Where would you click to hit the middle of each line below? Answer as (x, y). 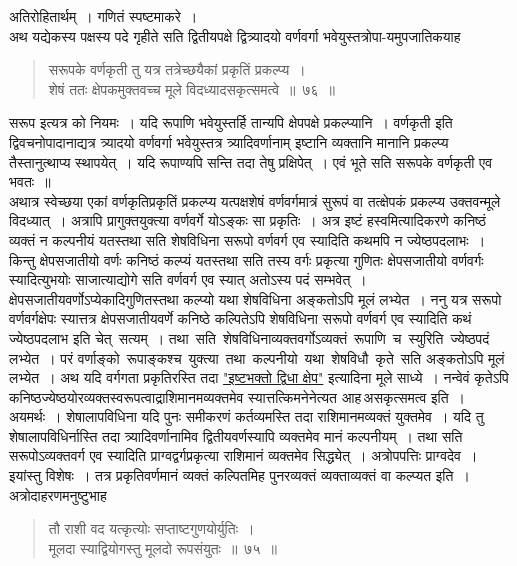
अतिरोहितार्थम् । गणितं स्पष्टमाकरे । (103, 16)
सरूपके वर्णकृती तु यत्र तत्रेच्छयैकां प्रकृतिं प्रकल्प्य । (177, 69)
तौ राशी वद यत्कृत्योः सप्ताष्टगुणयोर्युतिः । (151, 528)
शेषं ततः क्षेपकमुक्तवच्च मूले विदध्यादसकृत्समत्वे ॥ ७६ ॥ (192, 88)
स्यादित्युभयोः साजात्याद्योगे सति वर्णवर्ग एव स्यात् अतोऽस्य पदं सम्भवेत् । (188, 279)
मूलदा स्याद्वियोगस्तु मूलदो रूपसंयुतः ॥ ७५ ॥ (162, 547)
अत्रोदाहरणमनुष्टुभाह (58, 494)
